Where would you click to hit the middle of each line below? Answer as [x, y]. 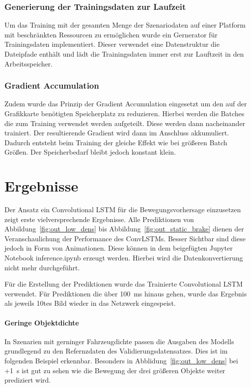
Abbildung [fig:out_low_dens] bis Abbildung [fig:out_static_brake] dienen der [124, 229]
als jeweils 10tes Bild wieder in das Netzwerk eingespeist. [90, 303]
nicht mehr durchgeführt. [42, 267]
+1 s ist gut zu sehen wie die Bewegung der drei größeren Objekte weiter [115, 370]
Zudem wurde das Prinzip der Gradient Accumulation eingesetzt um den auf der [126, 104]
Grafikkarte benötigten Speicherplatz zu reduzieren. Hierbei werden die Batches [125, 113]
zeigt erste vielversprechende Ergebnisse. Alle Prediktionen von [99, 219]
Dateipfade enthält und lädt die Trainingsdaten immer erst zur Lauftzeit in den [124, 54]
